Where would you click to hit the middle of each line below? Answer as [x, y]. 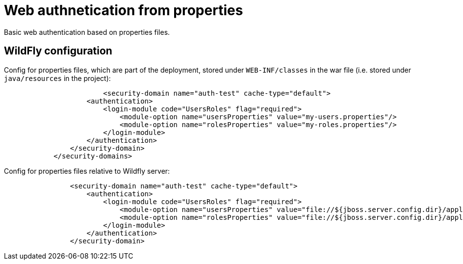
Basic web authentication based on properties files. [87, 32]
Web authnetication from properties [124, 10]
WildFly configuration [58, 51]
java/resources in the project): [57, 78]
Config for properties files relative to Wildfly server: [87, 171]
